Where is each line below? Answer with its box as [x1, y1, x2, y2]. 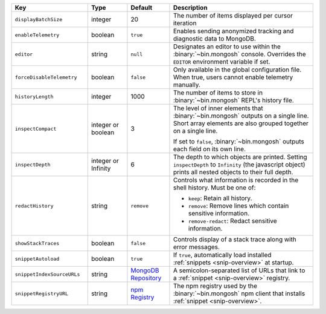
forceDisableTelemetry [14, 74, 78, 80]
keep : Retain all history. [188, 194, 252, 202]
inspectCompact [14, 125, 57, 132]
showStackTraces [14, 240, 60, 246]
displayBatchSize [14, 16, 63, 22]
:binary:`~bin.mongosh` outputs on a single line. [173, 112, 309, 120]
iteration [173, 19, 197, 27]
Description [173, 4, 208, 11]
